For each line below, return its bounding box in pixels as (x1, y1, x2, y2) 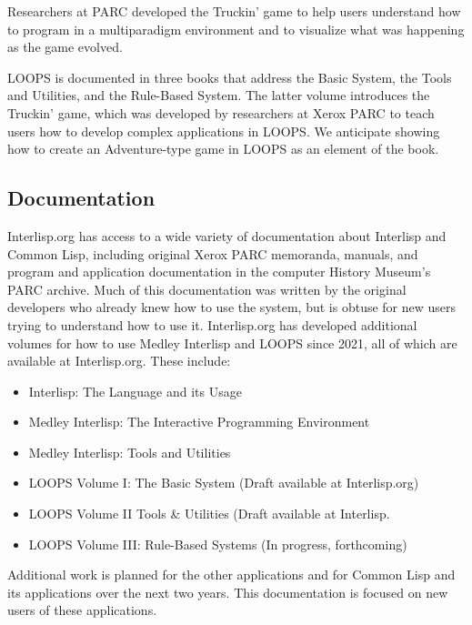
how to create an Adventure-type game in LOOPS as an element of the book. (7, 139, 439, 158)
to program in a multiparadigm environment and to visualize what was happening (7, 19, 465, 38)
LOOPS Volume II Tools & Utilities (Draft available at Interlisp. (28, 504, 390, 523)
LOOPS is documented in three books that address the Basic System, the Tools (7, 67, 452, 86)
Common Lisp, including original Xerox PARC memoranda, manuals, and (7, 244, 418, 263)
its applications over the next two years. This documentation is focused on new (7, 582, 448, 601)
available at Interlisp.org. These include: (7, 351, 231, 370)
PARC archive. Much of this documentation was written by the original (7, 279, 407, 298)
